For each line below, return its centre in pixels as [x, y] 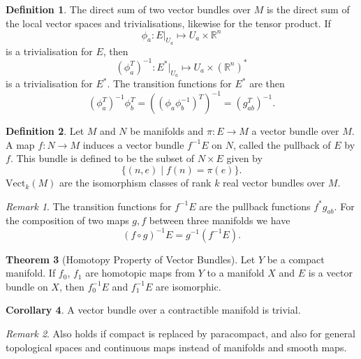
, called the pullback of [282, 144]
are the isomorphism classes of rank [135, 183]
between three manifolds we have [220, 220]
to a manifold [236, 273]
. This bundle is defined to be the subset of [102, 158]
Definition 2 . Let [45, 131]
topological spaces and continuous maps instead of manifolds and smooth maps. [176, 347]
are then [267, 83]
